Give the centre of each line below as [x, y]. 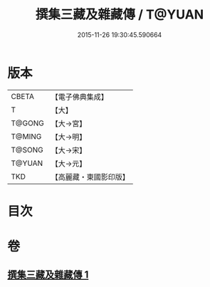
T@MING [26, 136]
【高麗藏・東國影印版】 [90, 177]
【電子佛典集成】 [79, 97]
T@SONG [27, 150]
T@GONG [27, 123]
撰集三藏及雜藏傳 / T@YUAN [120, 15]
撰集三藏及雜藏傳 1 [48, 275]
